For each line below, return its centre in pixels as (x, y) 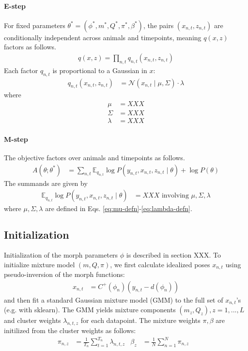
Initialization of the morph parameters (61, 254)
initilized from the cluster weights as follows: (70, 330)
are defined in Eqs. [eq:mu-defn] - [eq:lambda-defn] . (119, 208)
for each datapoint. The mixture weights (140, 320)
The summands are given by (46, 183)
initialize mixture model (39, 264)
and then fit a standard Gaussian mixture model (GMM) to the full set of (114, 299)
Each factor (21, 70)
